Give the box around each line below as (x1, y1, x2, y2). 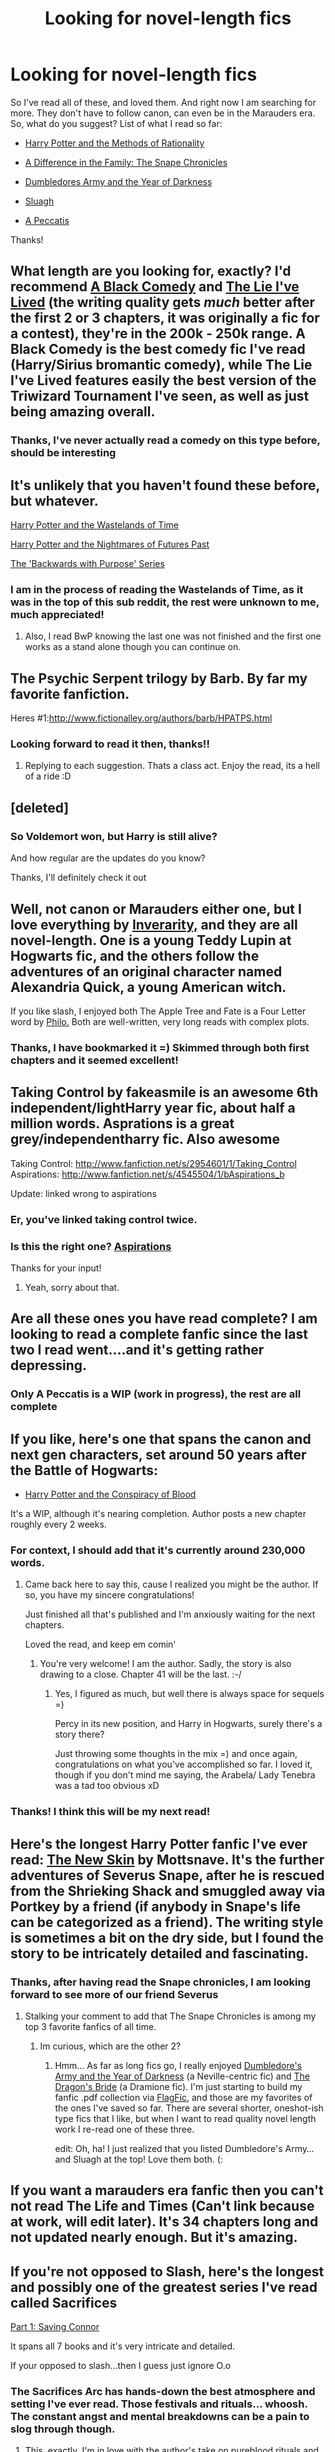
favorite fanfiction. (10, 685, 130, 702)
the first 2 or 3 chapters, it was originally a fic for (10, 310, 320, 327)
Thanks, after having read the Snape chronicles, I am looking (10, 1975, 312, 1989)
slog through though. (10, 2422, 116, 2436)
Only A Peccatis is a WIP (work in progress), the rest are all (10, 1387, 302, 1401)
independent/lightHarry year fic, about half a (10, 1100, 296, 1117)
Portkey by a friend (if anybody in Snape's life (10, 1898, 301, 1915)
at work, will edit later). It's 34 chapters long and (10, 2213, 319, 2231)
